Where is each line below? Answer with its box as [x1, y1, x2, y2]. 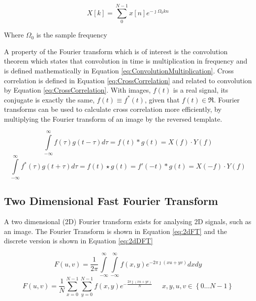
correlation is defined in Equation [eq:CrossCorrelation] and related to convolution [4, 75, 252, 85]
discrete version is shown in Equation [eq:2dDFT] [4, 235, 153, 246]
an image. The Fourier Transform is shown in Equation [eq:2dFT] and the [4, 226, 227, 236]
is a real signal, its [173, 85, 228, 95]
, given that [144, 94, 180, 104]
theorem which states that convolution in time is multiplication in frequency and [4, 56, 248, 66]
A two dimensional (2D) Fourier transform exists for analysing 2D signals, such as [4, 216, 252, 227]
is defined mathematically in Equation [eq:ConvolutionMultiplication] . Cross [4, 65, 234, 75]
